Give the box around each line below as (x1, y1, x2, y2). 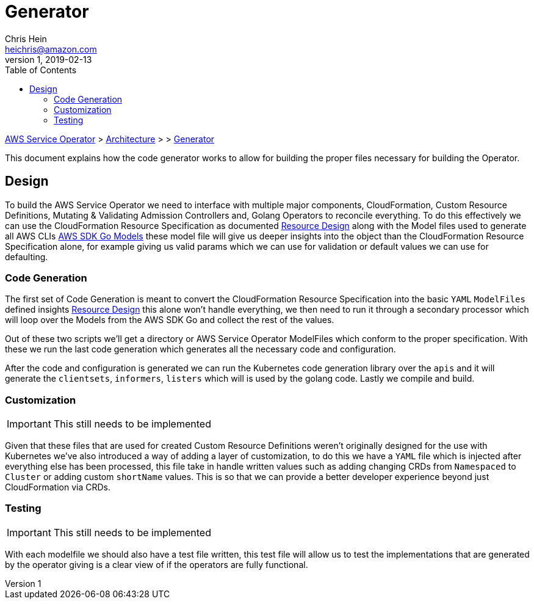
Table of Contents (5, 64, 77, 75)
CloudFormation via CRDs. (5, 482, 110, 493)
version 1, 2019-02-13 (5, 54, 92, 65)
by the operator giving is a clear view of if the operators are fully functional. (5, 559, 308, 570)
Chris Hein (5, 33, 47, 44)
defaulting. (5, 251, 48, 262)
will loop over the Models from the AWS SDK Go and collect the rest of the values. (5, 315, 334, 326)
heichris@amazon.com (5, 43, 97, 54)
